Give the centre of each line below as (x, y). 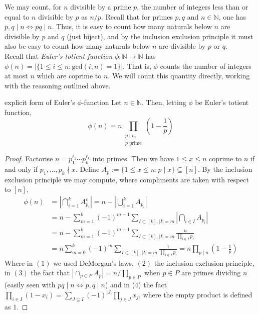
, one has (232, 16)
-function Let (101, 102)
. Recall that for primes (137, 16)
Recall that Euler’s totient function (59, 56)
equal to (17, 16)
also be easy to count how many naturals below (77, 46)
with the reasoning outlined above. (58, 85)
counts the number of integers (206, 66)
